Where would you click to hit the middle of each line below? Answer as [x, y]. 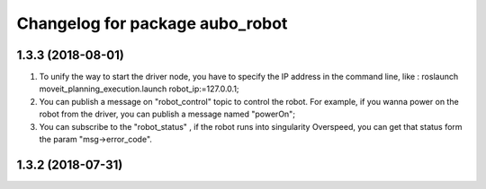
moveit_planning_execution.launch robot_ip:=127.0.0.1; [139, 89]
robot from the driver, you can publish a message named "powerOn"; [167, 114]
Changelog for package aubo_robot [152, 23]
